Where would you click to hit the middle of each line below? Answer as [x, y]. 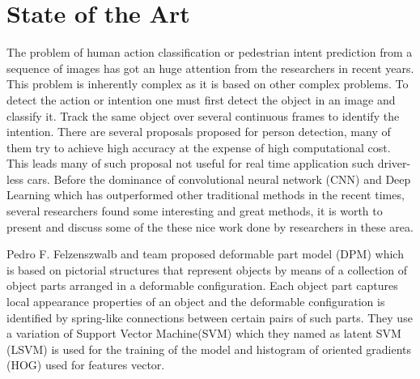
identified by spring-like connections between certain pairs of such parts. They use [210, 317]
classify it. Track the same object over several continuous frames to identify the [203, 115]
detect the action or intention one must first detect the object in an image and [201, 99]
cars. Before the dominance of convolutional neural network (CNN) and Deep [219, 179]
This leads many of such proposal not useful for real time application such [191, 163]
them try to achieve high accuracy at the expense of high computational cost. [199, 147]
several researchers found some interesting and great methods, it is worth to [195, 211]
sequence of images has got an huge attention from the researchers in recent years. [210, 68]
